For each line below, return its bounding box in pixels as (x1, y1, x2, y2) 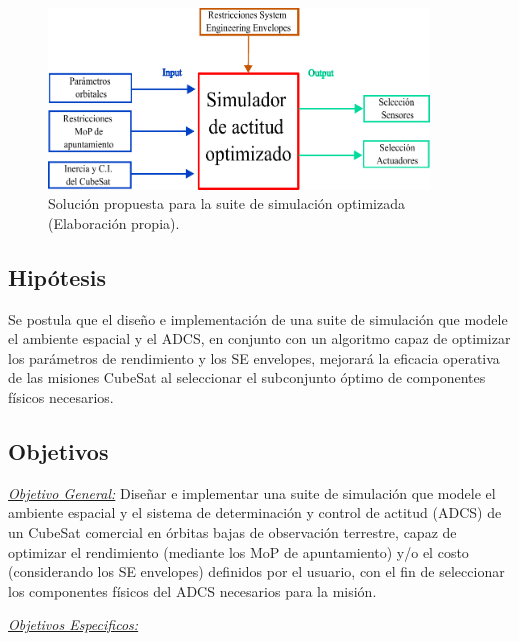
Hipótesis (8, 261, 106, 292)
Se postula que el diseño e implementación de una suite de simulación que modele (8, 308, 508, 329)
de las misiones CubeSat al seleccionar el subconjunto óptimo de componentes (8, 367, 486, 388)
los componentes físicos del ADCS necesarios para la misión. (8, 580, 377, 601)
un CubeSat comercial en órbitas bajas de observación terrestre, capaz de (8, 522, 457, 543)
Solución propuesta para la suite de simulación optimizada (48, 193, 405, 214)
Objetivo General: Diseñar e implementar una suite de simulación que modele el (8, 482, 496, 503)
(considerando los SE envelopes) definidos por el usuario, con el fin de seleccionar (8, 561, 505, 582)
